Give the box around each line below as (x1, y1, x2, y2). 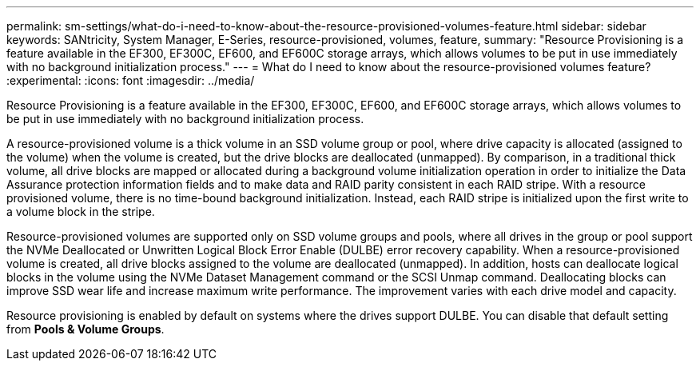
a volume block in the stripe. (6, 205, 155, 218)
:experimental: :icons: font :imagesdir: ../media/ (6, 74, 255, 87)
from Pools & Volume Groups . (6, 322, 165, 336)
